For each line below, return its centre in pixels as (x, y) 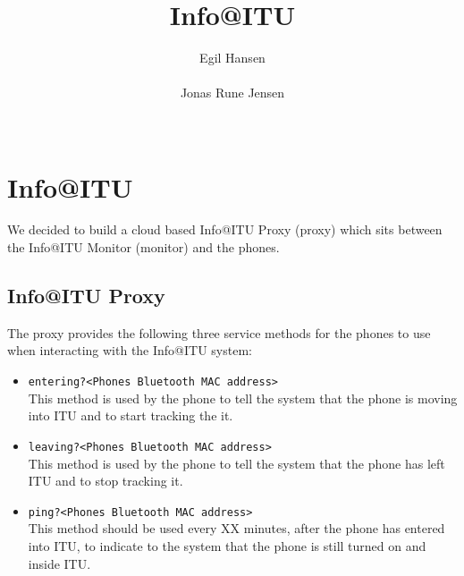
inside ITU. (59, 563)
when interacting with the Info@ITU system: (130, 350)
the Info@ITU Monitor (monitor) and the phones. (143, 247)
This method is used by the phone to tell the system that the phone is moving (243, 398)
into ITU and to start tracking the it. (131, 415)
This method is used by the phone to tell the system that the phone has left (236, 463)
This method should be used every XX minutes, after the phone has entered (236, 528)
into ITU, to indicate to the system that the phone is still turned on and (227, 545)
